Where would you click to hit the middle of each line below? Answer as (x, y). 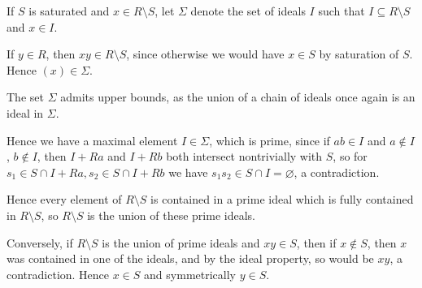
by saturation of (359, 54)
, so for (350, 156)
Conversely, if (40, 242)
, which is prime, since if (270, 140)
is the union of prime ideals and (181, 242)
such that (342, 11)
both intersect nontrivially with (244, 156)
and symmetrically (190, 274)
